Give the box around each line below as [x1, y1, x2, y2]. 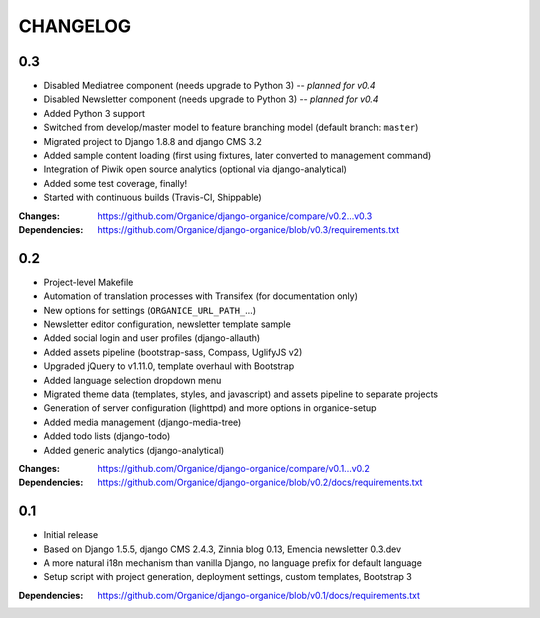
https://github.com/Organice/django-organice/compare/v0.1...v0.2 [97, 462, 370, 474]
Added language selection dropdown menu [43, 374, 222, 386]
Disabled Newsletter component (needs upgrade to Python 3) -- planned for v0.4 [43, 93, 379, 105]
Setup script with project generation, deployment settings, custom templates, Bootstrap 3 [43, 571, 412, 583]
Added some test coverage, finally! [43, 177, 188, 189]
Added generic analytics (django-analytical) [43, 444, 225, 456]
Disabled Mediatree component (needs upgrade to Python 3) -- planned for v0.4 [43, 80, 376, 92]
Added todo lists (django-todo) [43, 430, 171, 442]
